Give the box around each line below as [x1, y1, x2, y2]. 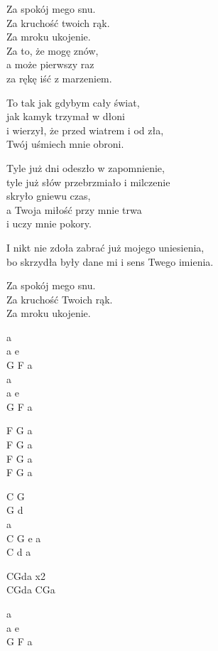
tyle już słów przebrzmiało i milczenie [6, 174, 170, 189]
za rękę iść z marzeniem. [6, 70, 112, 85]
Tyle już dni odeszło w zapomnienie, [6, 160, 165, 175]
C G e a [6, 530, 41, 545]
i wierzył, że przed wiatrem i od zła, [6, 122, 164, 137]
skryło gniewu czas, [6, 188, 91, 203]
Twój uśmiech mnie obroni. [6, 136, 124, 151]
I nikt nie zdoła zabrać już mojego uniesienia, [6, 240, 205, 254]
